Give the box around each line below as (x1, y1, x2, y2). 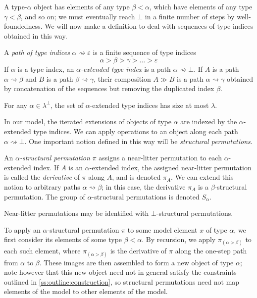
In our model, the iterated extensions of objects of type (4, 116, 171, 127)
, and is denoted (112, 172, 161, 182)
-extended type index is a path (80, 63, 171, 74)
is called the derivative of (4, 172, 80, 182)
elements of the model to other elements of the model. (4, 286, 168, 297)
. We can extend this (171, 172, 234, 182)
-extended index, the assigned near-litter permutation (89, 162, 252, 172)
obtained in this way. (4, 30, 67, 41)
